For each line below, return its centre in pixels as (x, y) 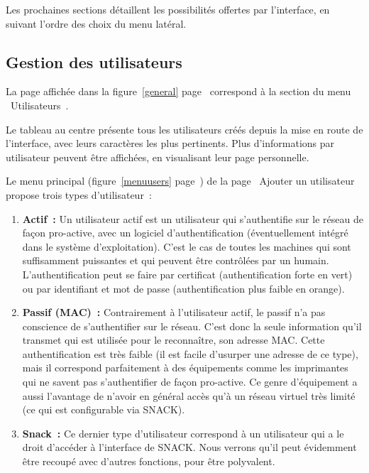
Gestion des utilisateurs (94, 61)
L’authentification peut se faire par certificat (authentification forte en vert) (187, 274)
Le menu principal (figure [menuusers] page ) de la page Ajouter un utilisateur (180, 181)
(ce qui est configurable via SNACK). (104, 409)
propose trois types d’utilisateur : (79, 194)
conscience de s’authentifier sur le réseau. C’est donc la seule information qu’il (192, 326)
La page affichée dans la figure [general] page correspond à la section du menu (178, 91)
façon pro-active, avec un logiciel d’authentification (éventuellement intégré (185, 233)
